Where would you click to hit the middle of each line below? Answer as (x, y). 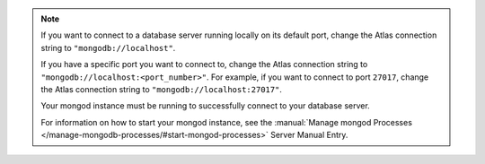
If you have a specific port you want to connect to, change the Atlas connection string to (204, 65)
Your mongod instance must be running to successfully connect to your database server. (205, 106)
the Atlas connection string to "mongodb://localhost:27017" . (162, 89)
